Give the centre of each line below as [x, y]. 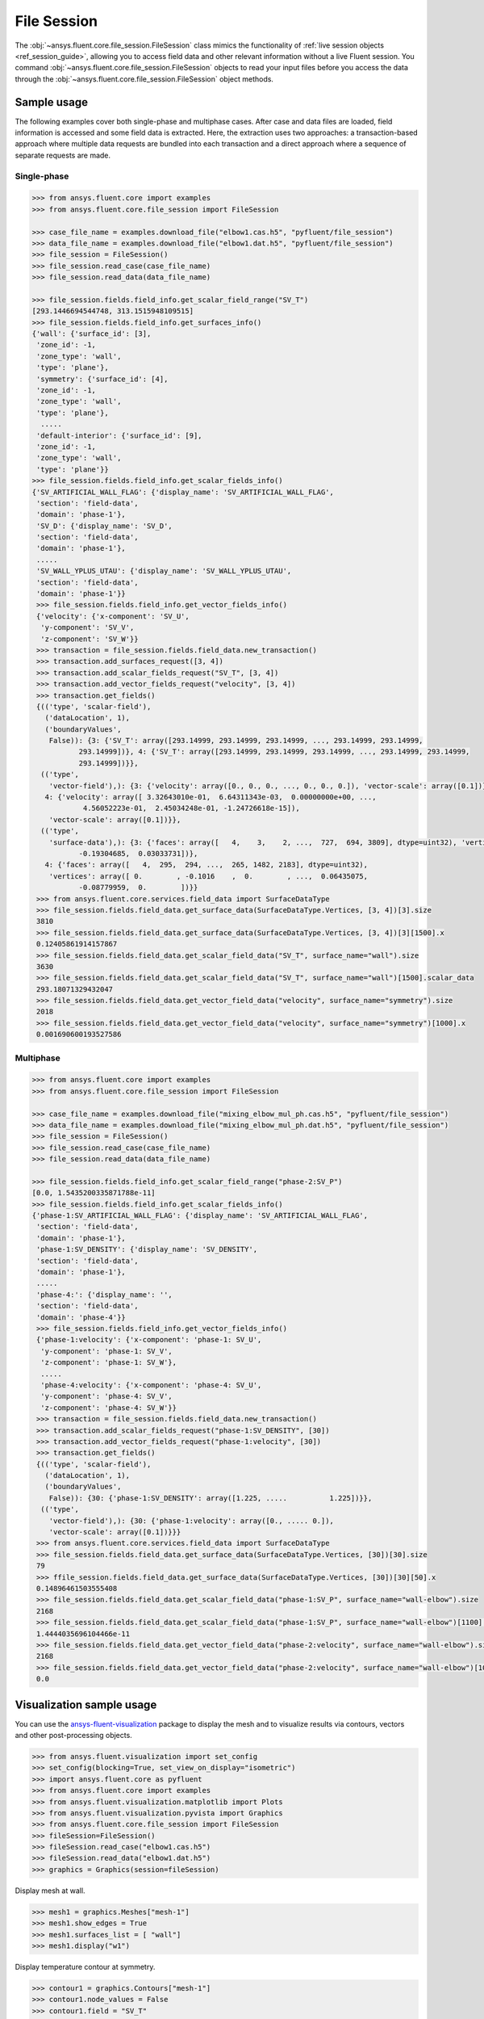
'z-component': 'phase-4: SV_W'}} [109, 1408]
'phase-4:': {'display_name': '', [104, 1295]
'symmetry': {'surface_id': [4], [102, 379]
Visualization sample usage [86, 1704]
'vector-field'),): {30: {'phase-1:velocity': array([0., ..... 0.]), [192, 1521]
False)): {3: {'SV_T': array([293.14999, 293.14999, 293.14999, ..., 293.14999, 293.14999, [236, 741]
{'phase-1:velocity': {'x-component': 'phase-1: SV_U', [149, 1340]
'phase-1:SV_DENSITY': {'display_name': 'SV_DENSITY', [147, 1249]
